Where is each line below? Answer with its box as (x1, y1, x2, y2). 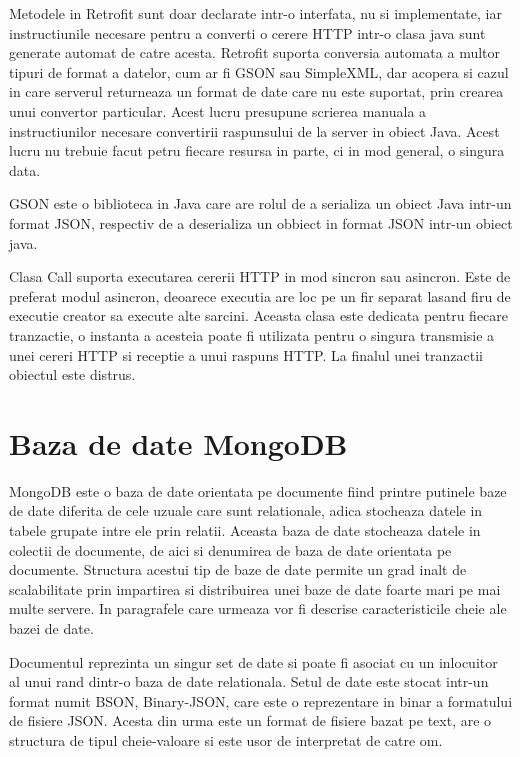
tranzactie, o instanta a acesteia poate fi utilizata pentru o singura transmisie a (9, 324, 495, 345)
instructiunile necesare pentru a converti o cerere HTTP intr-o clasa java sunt (9, 22, 486, 43)
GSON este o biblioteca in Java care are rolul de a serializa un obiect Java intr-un (9, 193, 512, 214)
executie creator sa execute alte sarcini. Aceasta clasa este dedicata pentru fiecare (9, 305, 509, 326)
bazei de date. (9, 617, 94, 638)
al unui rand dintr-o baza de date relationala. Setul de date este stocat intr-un (9, 671, 489, 692)
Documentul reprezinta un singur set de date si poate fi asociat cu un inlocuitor (9, 651, 498, 672)
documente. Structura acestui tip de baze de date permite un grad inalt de (9, 559, 467, 580)
